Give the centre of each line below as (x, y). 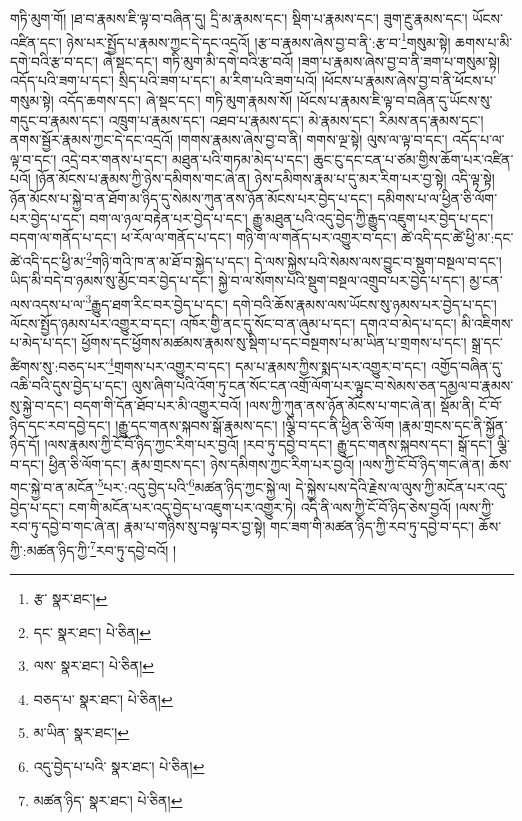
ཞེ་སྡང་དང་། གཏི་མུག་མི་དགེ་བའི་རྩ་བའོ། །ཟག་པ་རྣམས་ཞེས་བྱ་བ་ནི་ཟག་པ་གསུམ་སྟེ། (301, 60)
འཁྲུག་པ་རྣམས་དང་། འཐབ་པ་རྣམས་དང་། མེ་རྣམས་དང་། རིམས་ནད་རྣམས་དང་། (296, 119)
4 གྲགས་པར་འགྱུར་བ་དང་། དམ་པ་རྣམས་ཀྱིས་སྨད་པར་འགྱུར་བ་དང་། (267, 364)
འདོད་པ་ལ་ (478, 139)
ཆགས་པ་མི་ (484, 41)
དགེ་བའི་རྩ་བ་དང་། (54, 60)
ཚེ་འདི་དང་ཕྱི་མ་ (48, 260)
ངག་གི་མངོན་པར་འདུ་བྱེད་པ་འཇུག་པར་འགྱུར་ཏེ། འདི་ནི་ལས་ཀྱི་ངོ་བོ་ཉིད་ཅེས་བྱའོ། (260, 506)
